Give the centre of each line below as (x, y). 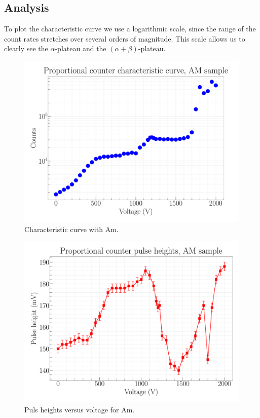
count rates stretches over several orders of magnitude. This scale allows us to (125, 38)
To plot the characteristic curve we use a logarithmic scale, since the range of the (130, 29)
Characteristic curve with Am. (71, 229)
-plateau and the (81, 48)
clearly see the (26, 48)
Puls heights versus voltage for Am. (80, 409)
